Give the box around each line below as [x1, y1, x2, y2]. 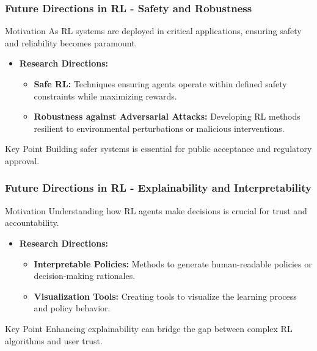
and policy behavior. [34, 302, 111, 314]
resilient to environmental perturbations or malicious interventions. [34, 121, 285, 134]
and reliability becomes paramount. [5, 36, 137, 49]
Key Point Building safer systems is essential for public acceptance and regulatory [5, 142, 312, 155]
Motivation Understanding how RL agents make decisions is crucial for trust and [5, 204, 307, 217]
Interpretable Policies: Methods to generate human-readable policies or [34, 257, 312, 270]
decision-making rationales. [34, 269, 136, 282]
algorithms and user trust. [5, 334, 103, 347]
